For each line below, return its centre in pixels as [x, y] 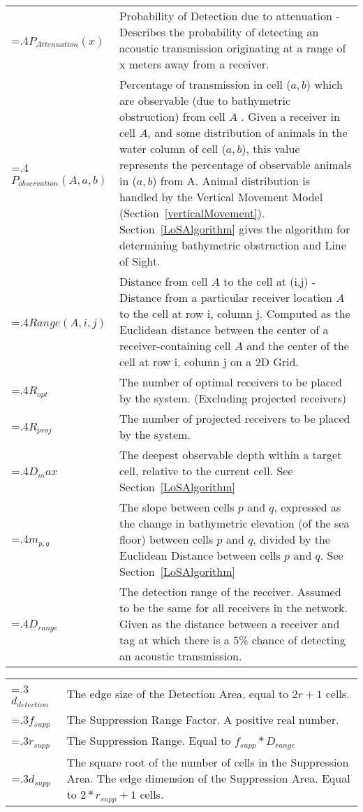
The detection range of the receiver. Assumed [230, 592]
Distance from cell [163, 281]
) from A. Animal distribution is [231, 181]
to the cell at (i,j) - [270, 281]
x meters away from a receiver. [194, 64]
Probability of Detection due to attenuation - [229, 16]
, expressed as [308, 507]
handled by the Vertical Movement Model [221, 197]
